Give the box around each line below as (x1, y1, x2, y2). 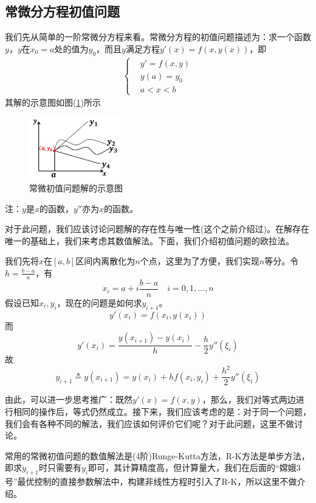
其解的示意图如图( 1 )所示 (5, 96, 101, 109)
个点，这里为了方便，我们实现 (140, 255, 259, 267)
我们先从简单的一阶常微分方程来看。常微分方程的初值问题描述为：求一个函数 (5, 30, 311, 43)
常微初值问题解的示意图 (29, 182, 123, 194)
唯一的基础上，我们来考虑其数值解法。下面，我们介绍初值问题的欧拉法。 (5, 234, 294, 247)
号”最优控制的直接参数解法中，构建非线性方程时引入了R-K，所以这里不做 (5, 475, 297, 488)
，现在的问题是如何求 (57, 296, 142, 309)
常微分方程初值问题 (5, 2, 120, 21)
